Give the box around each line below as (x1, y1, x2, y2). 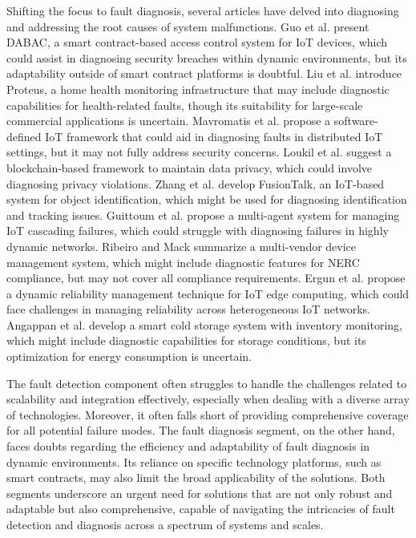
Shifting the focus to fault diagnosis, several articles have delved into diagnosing (6, 2, 399, 18)
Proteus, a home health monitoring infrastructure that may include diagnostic (6, 80, 390, 97)
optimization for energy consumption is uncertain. (6, 348, 252, 365)
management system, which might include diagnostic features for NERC (6, 253, 360, 270)
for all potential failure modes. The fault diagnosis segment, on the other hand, (6, 422, 395, 439)
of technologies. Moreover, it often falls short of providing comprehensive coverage (6, 406, 409, 423)
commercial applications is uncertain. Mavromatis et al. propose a (6, 112, 331, 129)
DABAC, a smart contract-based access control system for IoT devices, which (6, 34, 388, 51)
